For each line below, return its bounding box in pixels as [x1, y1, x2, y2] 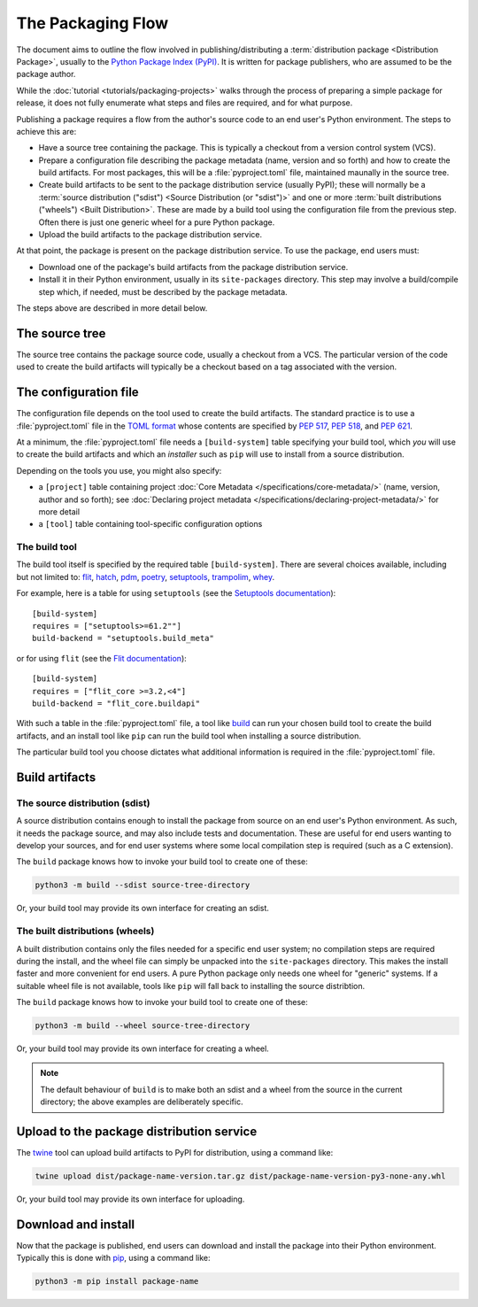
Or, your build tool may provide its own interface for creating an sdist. [16, 903, 270, 914]
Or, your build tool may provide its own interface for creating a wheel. [16, 1043, 269, 1054]
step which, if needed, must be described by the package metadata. [38, 286, 288, 297]
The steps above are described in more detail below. [16, 302, 208, 313]
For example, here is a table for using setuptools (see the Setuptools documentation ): [16, 588, 336, 599]
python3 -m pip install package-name [35, 1276, 199, 1287]
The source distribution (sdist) [16, 797, 150, 809]
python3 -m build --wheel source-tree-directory [35, 1021, 251, 1031]
